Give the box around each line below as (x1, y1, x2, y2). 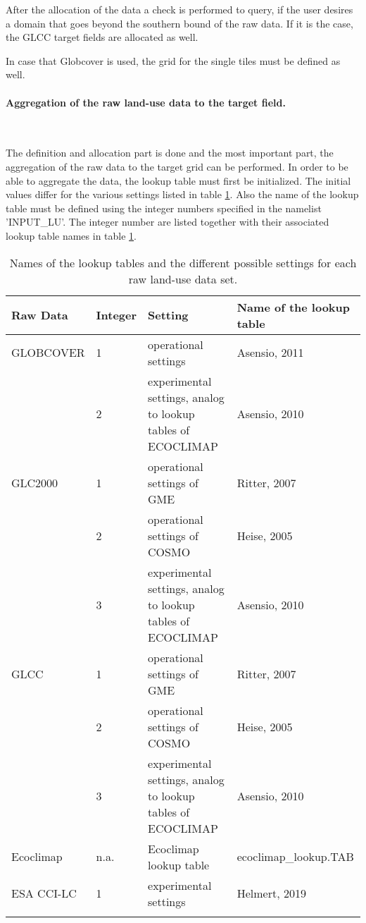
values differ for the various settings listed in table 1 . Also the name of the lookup (6, 187, 359, 202)
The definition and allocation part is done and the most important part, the (6, 145, 334, 160)
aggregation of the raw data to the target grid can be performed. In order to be (6, 159, 348, 173)
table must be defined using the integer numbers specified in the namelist (6, 200, 322, 215)
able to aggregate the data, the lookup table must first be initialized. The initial (6, 173, 351, 188)
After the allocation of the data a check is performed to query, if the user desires (6, 2, 353, 16)
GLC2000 (11, 474, 58, 491)
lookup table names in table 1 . (6, 228, 137, 243)
